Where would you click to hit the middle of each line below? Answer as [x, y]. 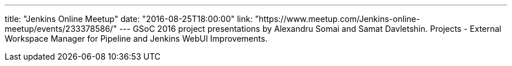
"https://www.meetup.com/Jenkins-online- [338, 19]
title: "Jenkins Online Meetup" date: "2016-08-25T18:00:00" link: [129, 19]
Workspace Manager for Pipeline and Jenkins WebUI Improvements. [136, 38]
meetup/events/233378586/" [61, 29]
